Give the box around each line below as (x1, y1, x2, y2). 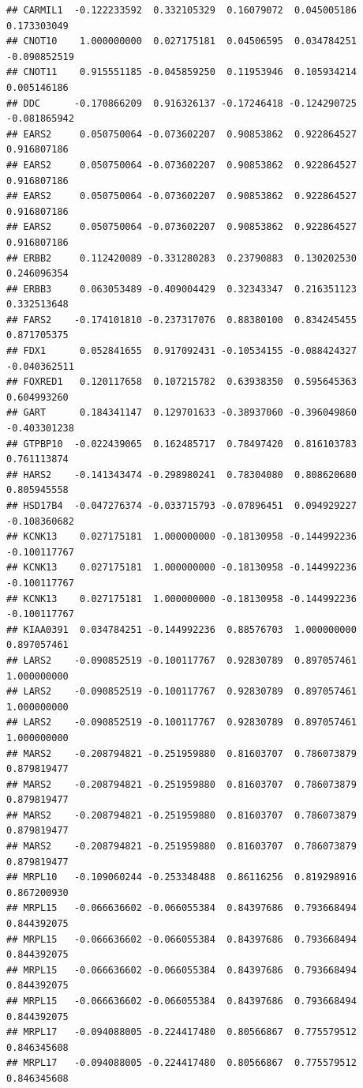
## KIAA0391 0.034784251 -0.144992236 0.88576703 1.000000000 (6, 623, 357, 635)
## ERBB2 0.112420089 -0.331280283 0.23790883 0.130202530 (6, 252, 357, 264)
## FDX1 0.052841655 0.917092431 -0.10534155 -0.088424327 (6, 345, 357, 357)
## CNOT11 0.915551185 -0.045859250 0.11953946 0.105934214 (6, 66, 357, 78)
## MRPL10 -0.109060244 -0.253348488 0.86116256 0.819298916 (6, 872, 357, 883)
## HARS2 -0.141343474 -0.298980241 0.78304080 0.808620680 (6, 469, 357, 480)
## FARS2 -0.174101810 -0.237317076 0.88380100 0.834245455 (6, 314, 357, 326)
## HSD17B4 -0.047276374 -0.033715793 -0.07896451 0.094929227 (6, 500, 357, 511)
